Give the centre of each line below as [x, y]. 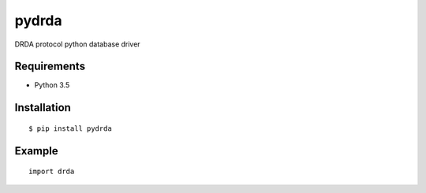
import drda [52, 172]
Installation [43, 108]
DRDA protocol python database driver [78, 44]
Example [36, 151]
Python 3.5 [52, 85]
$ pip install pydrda [70, 128]
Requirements [50, 67]
